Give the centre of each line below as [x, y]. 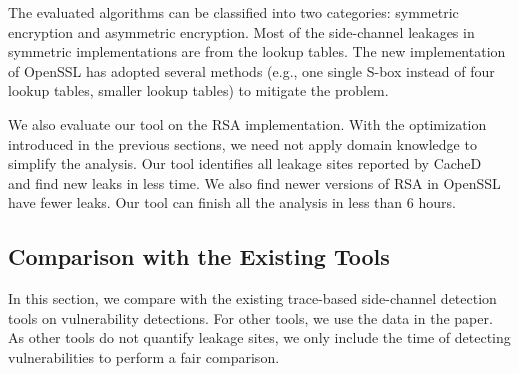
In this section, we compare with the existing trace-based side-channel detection [252, 298]
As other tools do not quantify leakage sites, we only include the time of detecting [259, 337]
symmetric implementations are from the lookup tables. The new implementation [257, 51]
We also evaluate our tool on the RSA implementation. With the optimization [247, 123]
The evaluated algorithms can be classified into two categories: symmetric [233, 12]
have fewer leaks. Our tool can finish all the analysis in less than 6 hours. [232, 202]
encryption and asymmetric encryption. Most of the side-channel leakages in [241, 31]
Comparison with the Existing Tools [199, 256]
